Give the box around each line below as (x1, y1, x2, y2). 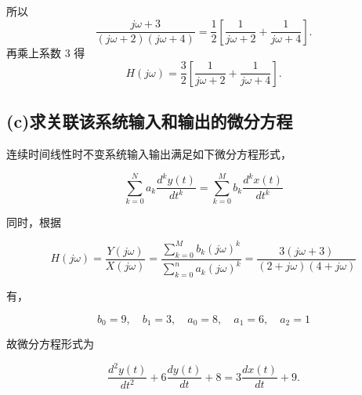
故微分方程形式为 (6, 335, 94, 351)
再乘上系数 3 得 (6, 45, 85, 61)
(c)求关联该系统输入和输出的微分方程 (6, 109, 293, 133)
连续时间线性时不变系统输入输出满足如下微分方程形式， (6, 145, 291, 161)
